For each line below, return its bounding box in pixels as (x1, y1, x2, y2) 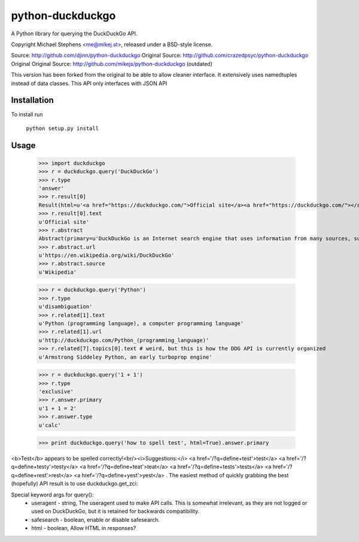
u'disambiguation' (38, 303, 93, 310)
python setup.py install (26, 125, 99, 132)
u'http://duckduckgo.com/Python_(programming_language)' (38, 337, 209, 344)
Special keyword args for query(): (11, 491, 94, 498)
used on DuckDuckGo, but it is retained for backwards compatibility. (31, 508, 200, 515)
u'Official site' (38, 219, 90, 225)
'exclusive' (38, 388, 74, 395)
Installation (11, 95, 54, 105)
